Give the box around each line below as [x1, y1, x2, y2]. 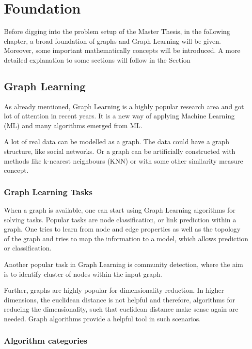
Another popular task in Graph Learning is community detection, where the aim [4, 259, 243, 269]
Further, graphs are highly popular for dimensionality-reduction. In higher [4, 285, 224, 295]
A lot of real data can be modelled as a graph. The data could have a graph [4, 136, 229, 147]
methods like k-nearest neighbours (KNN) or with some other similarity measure [4, 155, 243, 166]
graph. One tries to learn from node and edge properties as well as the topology [4, 224, 241, 234]
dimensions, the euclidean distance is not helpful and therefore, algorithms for [4, 294, 235, 304]
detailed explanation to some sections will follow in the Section [4, 54, 190, 65]
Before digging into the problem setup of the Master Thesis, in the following [4, 26, 230, 36]
